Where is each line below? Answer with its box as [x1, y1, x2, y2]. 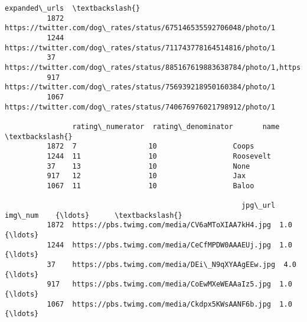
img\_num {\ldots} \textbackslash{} [5, 211, 182, 220]
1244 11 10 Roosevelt [47, 152, 272, 160]
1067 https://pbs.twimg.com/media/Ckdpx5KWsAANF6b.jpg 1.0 [47, 300, 292, 308]
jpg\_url [241, 201, 276, 210]
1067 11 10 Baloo [47, 181, 254, 190]
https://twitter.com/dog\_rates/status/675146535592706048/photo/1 [5, 24, 276, 33]
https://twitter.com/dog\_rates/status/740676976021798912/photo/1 [5, 102, 276, 111]
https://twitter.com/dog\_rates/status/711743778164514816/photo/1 [5, 43, 276, 52]
